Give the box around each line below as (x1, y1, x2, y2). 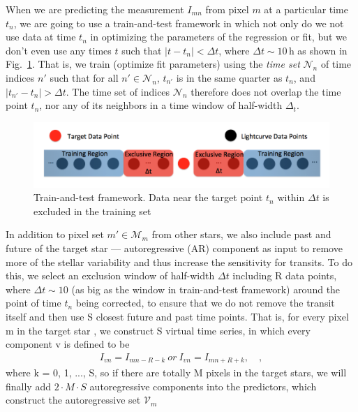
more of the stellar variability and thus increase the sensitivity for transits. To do (6, 254, 352, 269)
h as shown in (288, 43, 348, 57)
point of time (6, 295, 61, 310)
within (277, 190, 305, 205)
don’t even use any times (6, 43, 112, 57)
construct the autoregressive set (6, 392, 141, 407)
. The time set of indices (66, 84, 170, 98)
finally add (6, 378, 51, 393)
